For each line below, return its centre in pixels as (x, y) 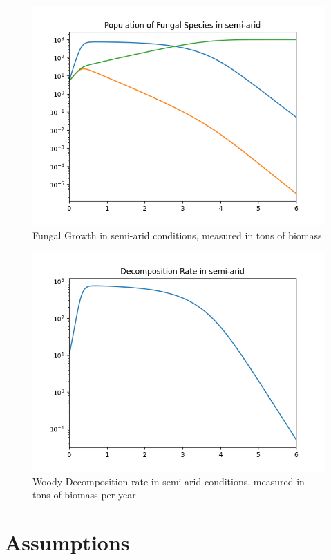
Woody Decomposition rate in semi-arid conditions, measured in (169, 481)
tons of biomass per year (84, 495)
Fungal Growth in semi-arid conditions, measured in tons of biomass (177, 235)
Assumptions (67, 542)
